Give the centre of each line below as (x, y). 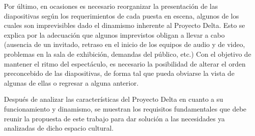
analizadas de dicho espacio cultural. (59, 128)
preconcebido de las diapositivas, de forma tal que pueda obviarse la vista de (119, 73)
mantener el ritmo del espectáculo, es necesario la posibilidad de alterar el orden (125, 63)
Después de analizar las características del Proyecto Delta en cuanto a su (114, 99)
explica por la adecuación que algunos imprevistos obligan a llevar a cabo (114, 34)
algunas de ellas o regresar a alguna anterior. (71, 82)
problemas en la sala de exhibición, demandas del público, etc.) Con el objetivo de (128, 54)
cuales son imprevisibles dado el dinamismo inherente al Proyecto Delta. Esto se (125, 25)
